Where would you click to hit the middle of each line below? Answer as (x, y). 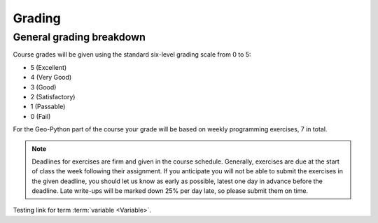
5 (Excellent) (49, 67)
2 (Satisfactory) (53, 96)
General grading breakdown (79, 37)
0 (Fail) (41, 116)
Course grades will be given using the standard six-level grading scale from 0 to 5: (132, 55)
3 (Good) (43, 87)
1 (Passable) (48, 107)
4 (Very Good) (51, 78)
